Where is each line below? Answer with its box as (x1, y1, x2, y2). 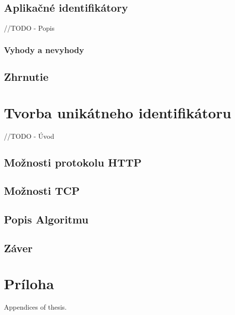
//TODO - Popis (4, 23, 54, 33)
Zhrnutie (4, 69, 49, 84)
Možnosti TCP (4, 183, 80, 198)
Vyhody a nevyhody (4, 43, 84, 56)
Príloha (4, 274, 54, 294)
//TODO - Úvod (4, 130, 54, 141)
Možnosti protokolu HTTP (4, 154, 142, 169)
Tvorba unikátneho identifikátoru (4, 102, 232, 122)
